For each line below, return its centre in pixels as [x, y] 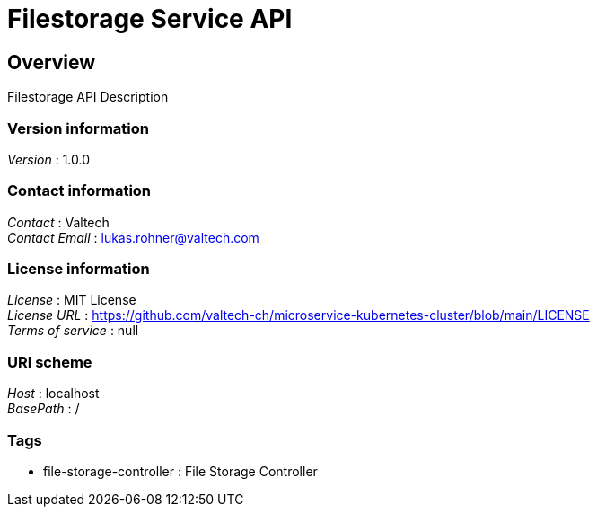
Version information [78, 128]
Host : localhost [53, 394]
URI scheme [50, 362]
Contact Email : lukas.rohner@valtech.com [133, 237]
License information [79, 269]
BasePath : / [44, 409]
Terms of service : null [73, 331]
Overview [52, 62]
